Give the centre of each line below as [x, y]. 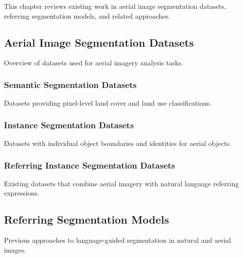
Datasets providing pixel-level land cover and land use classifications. [108, 103]
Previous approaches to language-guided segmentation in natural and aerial [118, 240]
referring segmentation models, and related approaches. [87, 15]
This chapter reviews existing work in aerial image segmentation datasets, [115, 6]
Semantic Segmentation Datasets [70, 84]
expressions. [22, 193]
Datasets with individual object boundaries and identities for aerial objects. [118, 143]
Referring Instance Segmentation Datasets [90, 165]
